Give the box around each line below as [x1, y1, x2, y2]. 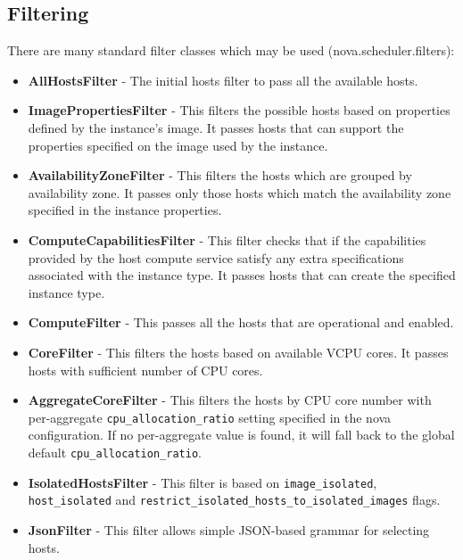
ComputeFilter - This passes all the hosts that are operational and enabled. [28, 313, 454, 332]
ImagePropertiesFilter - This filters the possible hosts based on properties [28, 101, 451, 119]
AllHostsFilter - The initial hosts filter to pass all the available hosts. [28, 70, 418, 89]
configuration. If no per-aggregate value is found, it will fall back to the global [28, 425, 455, 444]
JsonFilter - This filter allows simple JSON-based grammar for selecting [28, 520, 430, 539]
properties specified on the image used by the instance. [28, 136, 328, 154]
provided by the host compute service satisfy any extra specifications [28, 248, 404, 267]
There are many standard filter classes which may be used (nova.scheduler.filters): [7, 41, 455, 60]
